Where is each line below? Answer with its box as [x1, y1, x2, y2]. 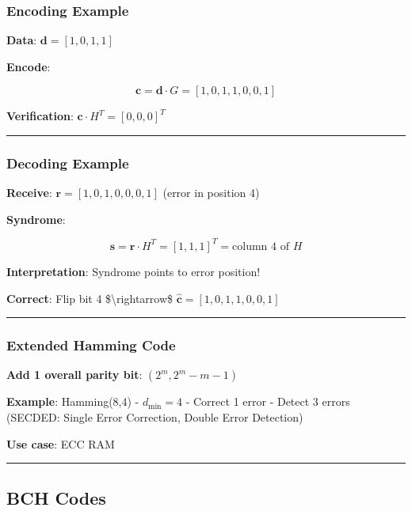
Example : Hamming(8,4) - [6, 393, 139, 410]
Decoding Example [6, 153, 129, 172]
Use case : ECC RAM [6, 435, 115, 452]
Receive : [6, 184, 52, 201]
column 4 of [232, 240, 289, 252]
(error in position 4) [162, 184, 260, 201]
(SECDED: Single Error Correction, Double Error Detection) [6, 408, 303, 425]
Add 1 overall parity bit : [6, 366, 143, 383]
